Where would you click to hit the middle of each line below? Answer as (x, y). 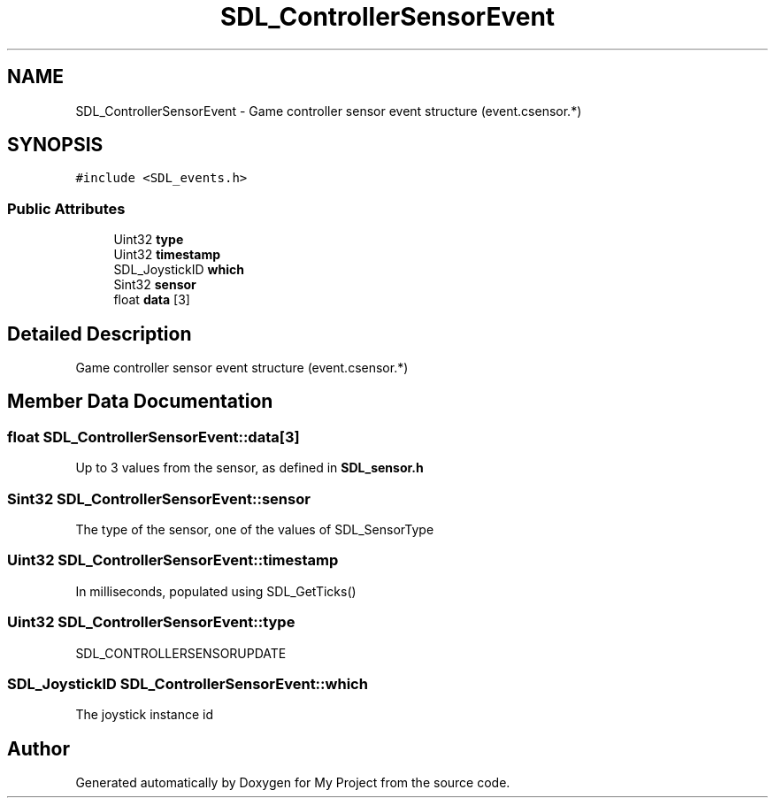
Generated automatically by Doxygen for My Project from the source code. (293, 783)
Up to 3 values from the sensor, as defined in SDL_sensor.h (249, 468)
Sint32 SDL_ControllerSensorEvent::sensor (159, 498)
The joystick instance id (145, 715)
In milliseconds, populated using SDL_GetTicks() (216, 591)
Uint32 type (149, 240)
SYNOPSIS (55, 145)
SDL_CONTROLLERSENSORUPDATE (181, 653)
